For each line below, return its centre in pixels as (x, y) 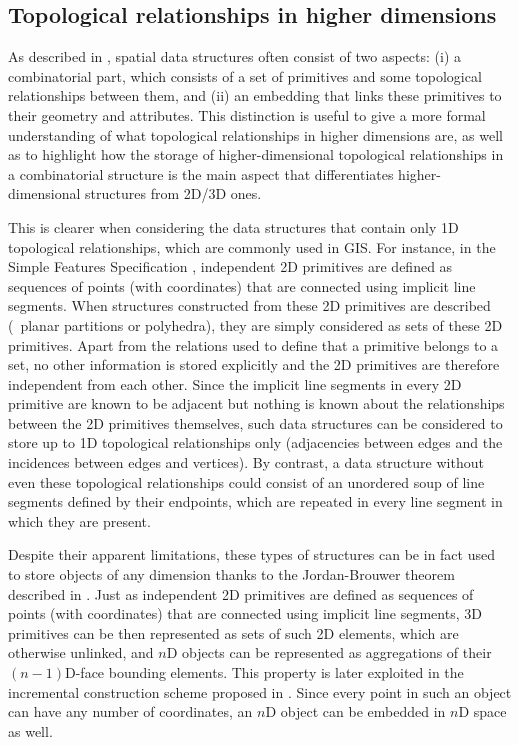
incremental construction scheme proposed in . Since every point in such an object (260, 691)
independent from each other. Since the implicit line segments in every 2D (235, 383)
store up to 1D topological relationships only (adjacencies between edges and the (255, 442)
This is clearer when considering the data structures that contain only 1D (233, 226)
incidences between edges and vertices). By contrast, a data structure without (246, 462)
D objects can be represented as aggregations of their (329, 652)
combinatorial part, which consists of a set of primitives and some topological (245, 75)
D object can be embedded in (355, 711)
